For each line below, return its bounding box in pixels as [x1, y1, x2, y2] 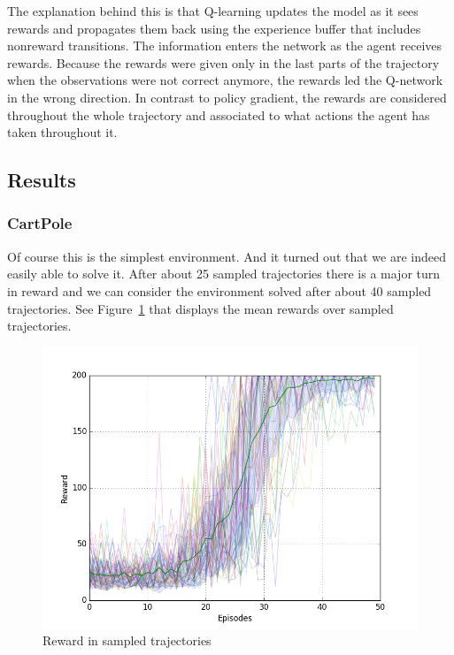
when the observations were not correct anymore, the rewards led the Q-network [7, 71, 443, 89]
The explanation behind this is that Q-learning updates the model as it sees [7, 2, 419, 19]
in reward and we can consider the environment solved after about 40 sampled [7, 281, 432, 300]
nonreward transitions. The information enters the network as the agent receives [7, 36, 442, 55]
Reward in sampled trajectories [42, 631, 212, 650]
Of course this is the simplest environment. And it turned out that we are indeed [7, 247, 446, 265]
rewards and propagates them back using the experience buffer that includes [7, 19, 421, 37]
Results [7, 166, 76, 194]
